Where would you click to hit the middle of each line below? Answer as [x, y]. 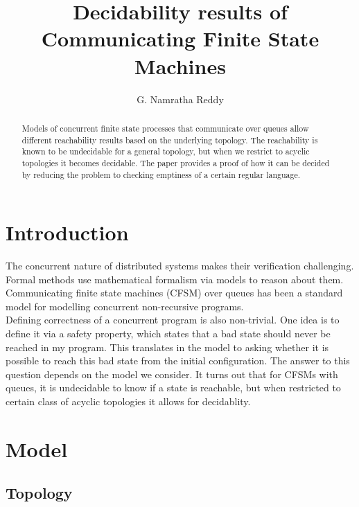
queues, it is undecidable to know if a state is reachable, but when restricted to [173, 388]
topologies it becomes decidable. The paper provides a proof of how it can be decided [176, 162]
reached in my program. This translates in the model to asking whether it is [167, 347]
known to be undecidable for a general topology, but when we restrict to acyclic [166, 151]
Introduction [67, 232]
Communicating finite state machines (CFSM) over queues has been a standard [174, 293]
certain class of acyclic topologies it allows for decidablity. [128, 401]
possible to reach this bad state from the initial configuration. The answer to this [178, 361]
